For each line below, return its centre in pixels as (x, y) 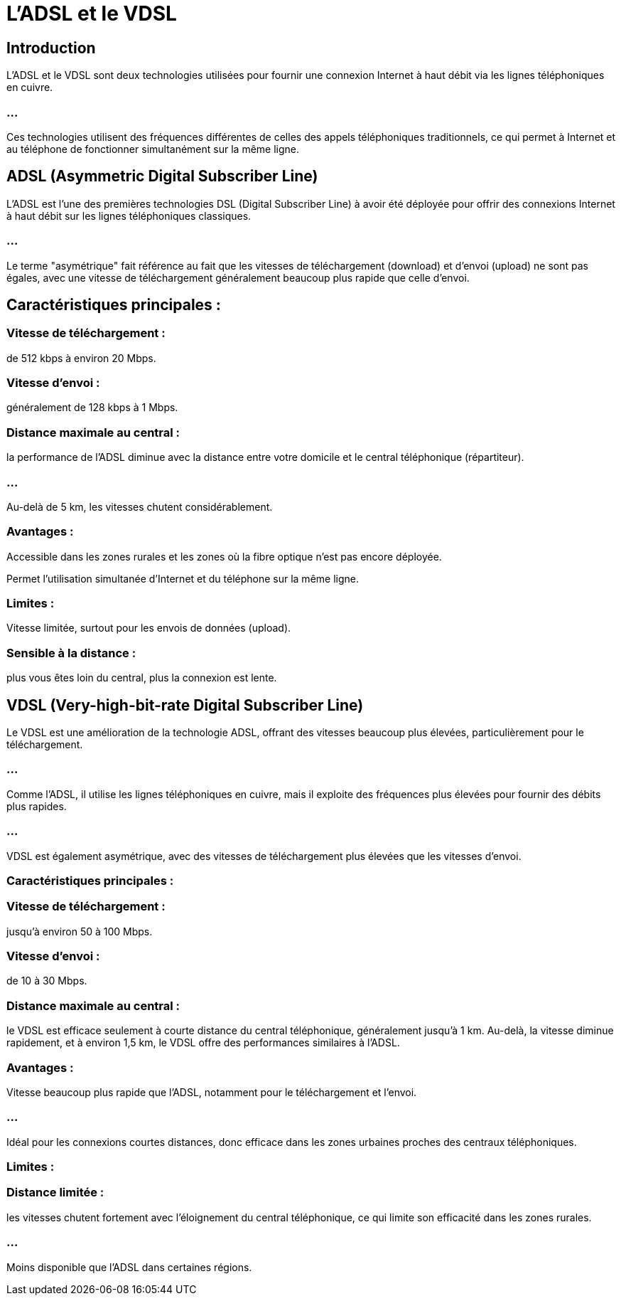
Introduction (51, 48)
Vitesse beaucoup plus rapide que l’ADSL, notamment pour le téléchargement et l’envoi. (212, 1092)
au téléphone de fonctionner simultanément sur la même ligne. (153, 149)
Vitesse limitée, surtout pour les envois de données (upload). (149, 628)
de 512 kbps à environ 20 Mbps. (81, 358)
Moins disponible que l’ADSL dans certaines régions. (129, 1267)
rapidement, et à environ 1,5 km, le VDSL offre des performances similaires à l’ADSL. (203, 1043)
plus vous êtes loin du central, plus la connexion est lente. (142, 678)
